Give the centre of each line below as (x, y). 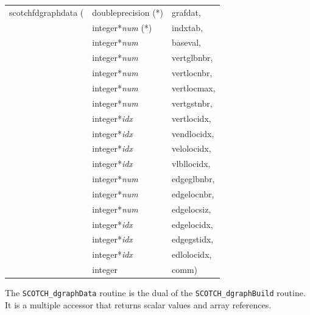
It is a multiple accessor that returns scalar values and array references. (138, 304)
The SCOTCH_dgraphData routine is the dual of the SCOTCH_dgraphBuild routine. (155, 293)
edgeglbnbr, (193, 179)
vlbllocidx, (191, 164)
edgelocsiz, (192, 209)
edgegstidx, (193, 239)
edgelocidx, (192, 224)
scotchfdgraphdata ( (47, 12)
